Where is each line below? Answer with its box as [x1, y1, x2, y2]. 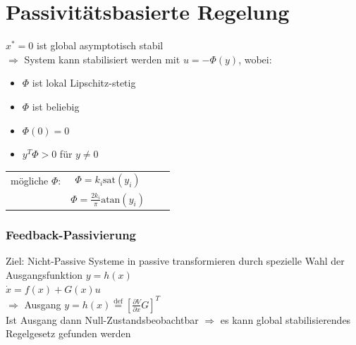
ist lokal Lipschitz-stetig [32, 75, 136, 90]
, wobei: [238, 51, 272, 66]
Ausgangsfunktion [6, 268, 83, 282]
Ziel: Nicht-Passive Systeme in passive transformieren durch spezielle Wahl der [6, 253, 345, 268]
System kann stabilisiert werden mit [24, 51, 180, 66]
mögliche [11, 172, 49, 187]
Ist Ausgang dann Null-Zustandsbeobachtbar [6, 312, 199, 327]
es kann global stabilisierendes [220, 312, 351, 327]
